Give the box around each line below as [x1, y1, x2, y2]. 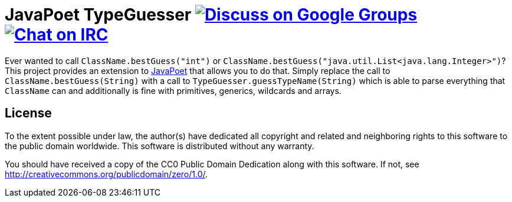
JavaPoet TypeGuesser [5, 5, 192, 25]
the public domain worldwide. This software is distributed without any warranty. [5, 140, 314, 151]
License [5, 106, 52, 121]
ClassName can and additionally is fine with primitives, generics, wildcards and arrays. [5, 85, 342, 96]
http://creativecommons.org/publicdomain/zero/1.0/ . [5, 169, 208, 179]
